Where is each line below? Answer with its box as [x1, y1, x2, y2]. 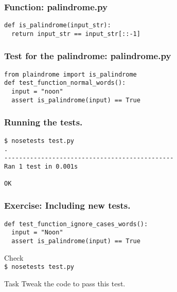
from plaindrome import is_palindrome [4, 70, 137, 78]
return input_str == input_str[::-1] [11, 30, 140, 38]
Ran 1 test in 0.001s [4, 162, 78, 170]
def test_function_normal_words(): [4, 79, 126, 87]
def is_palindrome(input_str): [4, 22, 111, 29]
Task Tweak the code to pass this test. [4, 278, 126, 288]
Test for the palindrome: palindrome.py [4, 49, 171, 62]
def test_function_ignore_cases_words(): [4, 220, 148, 228]
